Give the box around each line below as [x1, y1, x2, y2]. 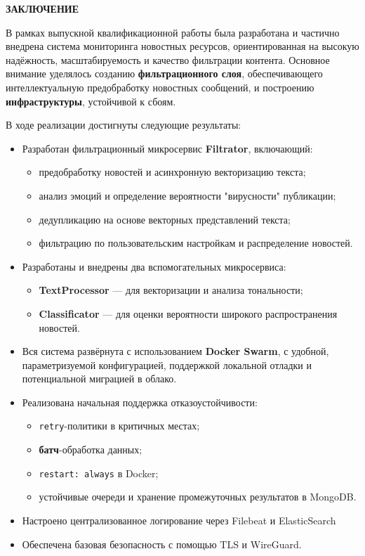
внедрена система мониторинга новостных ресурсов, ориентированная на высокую [6, 39, 359, 53]
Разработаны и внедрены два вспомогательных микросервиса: [22, 259, 286, 273]
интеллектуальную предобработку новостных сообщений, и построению [6, 79, 314, 94]
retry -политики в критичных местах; [39, 418, 200, 433]
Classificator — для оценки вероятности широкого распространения [39, 306, 338, 321]
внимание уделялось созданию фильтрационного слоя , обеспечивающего [6, 66, 323, 81]
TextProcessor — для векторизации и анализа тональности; [39, 283, 303, 297]
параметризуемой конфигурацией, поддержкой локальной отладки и [22, 357, 312, 372]
